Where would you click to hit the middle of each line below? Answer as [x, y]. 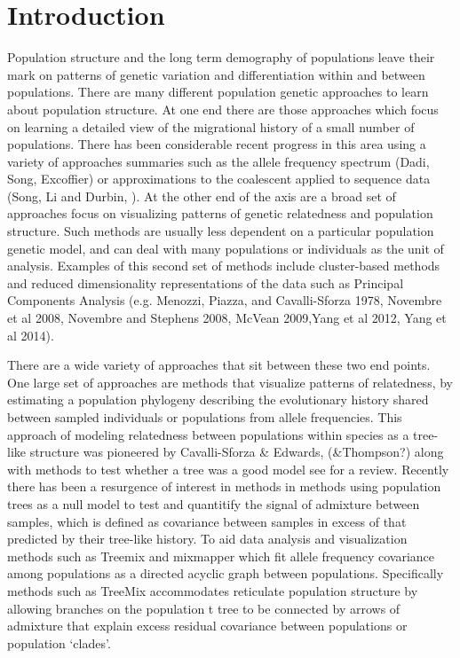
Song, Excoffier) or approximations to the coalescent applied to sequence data [219, 179]
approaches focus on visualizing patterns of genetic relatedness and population [220, 213]
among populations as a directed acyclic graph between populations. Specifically [226, 573]
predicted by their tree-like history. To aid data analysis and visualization [207, 539]
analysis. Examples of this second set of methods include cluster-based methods [224, 266]
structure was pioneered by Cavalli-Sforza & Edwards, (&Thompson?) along [237, 452]
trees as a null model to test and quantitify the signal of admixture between [214, 503]
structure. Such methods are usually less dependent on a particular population [221, 231]
